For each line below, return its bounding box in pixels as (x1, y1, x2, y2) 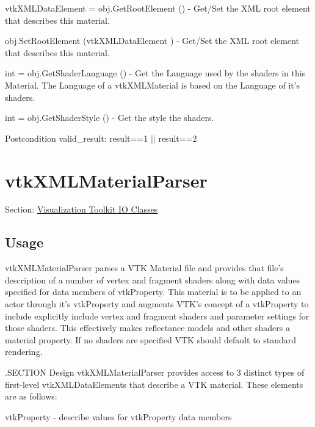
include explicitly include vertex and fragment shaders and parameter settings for (5, 309, 310, 322)
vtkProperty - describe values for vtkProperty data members (5, 410, 232, 423)
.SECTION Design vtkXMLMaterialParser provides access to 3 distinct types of (5, 366, 305, 379)
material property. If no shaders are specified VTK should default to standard (5, 333, 297, 346)
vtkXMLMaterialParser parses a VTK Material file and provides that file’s (5, 261, 284, 274)
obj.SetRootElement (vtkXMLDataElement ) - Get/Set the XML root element (5, 34, 299, 47)
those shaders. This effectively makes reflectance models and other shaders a (5, 321, 290, 334)
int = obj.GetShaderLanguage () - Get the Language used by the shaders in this (5, 67, 306, 79)
